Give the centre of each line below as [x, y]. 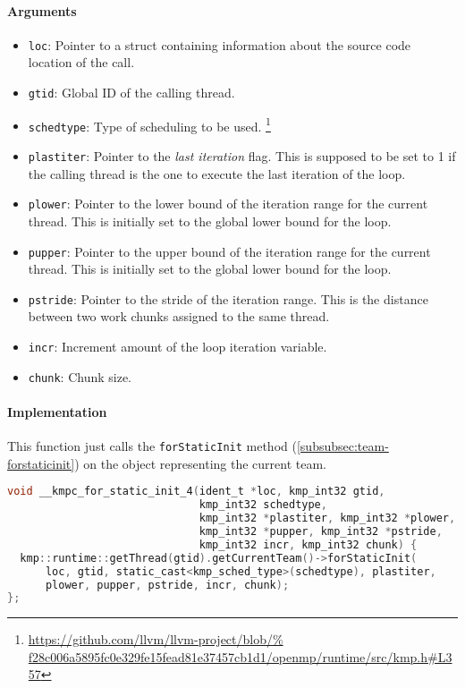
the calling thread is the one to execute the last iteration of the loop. [217, 173]
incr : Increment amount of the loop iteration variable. [178, 347]
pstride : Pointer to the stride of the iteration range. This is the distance [228, 298]
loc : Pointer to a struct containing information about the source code [220, 44]
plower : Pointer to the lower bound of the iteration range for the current [228, 204]
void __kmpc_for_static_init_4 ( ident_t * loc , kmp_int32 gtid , [196, 492]
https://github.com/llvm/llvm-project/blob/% [156, 639]
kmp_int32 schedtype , [263, 505]
